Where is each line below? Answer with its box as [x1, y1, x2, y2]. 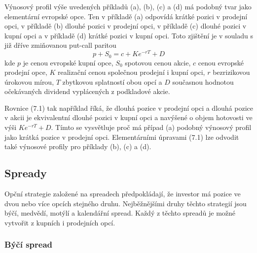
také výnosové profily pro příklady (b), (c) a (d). [4, 141, 151, 152]
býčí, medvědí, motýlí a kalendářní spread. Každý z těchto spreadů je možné [4, 208, 236, 218]
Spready [4, 165, 47, 181]
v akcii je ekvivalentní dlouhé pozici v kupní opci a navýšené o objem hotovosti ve [4, 112, 253, 123]
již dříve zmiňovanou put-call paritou [4, 40, 116, 50]
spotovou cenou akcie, [125, 57, 191, 67]
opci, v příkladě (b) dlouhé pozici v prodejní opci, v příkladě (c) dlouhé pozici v [4, 21, 247, 31]
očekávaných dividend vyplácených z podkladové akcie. [4, 86, 170, 96]
